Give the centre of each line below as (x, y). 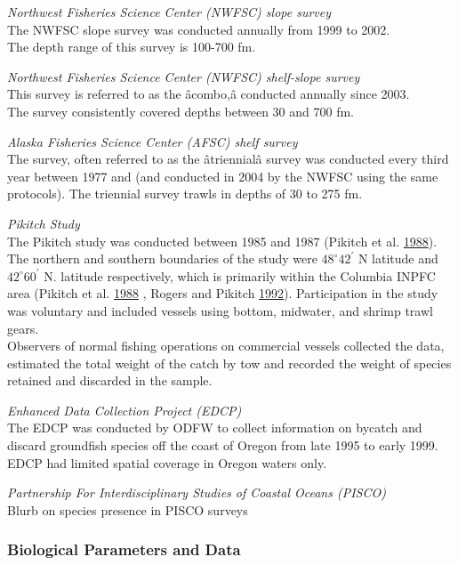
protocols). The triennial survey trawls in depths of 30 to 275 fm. (185, 194)
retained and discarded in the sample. (110, 380)
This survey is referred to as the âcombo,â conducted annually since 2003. (209, 94)
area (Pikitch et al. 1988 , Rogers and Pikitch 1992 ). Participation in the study (223, 293)
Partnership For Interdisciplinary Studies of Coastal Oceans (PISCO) (197, 492)
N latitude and (398, 258)
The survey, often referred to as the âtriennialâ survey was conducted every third (228, 159)
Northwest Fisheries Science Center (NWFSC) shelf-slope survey (184, 76)
